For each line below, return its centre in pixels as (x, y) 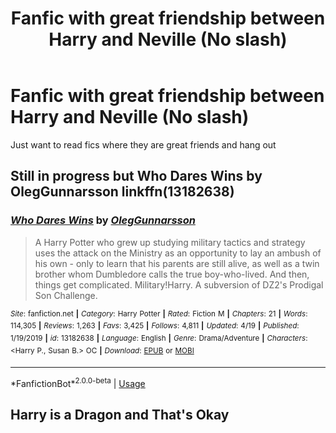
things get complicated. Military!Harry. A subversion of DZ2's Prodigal (179, 284)
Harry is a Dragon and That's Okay (120, 415)
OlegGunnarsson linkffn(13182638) (122, 192)
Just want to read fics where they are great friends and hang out (143, 144)
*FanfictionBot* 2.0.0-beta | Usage (78, 382)
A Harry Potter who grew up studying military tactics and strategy (170, 242)
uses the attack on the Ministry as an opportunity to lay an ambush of (178, 253)
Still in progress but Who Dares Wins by (136, 176)
